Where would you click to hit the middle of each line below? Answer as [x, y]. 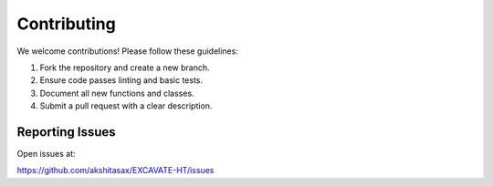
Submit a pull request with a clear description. [126, 106]
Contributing [66, 24]
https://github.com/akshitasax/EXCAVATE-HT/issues [115, 170]
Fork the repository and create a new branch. [125, 67]
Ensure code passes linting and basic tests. [121, 80]
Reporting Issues [66, 132]
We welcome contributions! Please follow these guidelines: [128, 51]
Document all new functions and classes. [117, 93]
